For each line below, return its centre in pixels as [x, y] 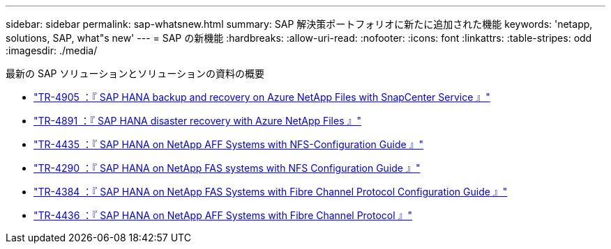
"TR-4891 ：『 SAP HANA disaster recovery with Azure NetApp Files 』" [198, 121]
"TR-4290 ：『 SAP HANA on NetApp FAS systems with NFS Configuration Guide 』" [227, 168]
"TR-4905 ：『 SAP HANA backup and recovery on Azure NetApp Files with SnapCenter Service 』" [262, 97]
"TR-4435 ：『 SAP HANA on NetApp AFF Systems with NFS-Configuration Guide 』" [229, 144]
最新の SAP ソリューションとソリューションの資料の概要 [135, 73]
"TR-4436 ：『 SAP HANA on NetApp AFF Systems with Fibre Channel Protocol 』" [223, 215]
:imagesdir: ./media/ [52, 50]
